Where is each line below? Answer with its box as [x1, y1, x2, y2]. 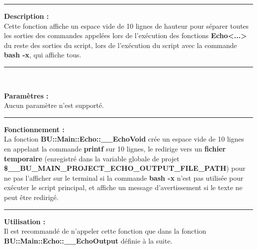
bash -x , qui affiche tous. [4, 50, 82, 60]
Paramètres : [4, 90, 49, 100]
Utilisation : [4, 216, 45, 226]
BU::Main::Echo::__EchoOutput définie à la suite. [4, 235, 172, 246]
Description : [4, 11, 49, 21]
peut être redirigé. [4, 192, 59, 202]
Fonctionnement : [4, 124, 65, 134]
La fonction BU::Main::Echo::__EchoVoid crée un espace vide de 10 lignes [4, 134, 244, 144]
